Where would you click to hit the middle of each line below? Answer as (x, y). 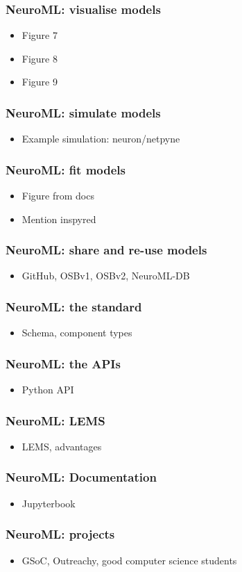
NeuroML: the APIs (63, 363)
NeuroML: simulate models (83, 112)
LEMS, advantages (62, 446)
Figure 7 (40, 35)
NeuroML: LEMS (55, 420)
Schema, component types (77, 333)
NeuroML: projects (60, 534)
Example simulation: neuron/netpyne (101, 139)
